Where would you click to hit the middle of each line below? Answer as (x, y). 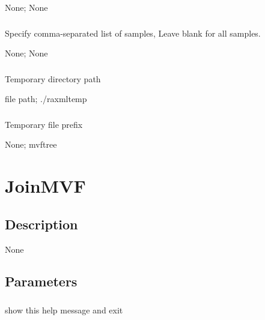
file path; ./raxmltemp (46, 99)
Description (41, 224)
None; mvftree (31, 144)
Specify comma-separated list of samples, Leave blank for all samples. (133, 33)
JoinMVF (45, 186)
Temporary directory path (53, 78)
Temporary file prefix (44, 124)
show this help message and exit (64, 309)
